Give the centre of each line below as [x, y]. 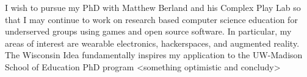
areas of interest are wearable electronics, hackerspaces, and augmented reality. [152, 43]
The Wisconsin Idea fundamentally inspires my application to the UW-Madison [154, 55]
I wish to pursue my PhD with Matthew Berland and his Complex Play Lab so [153, 7]
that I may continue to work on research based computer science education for [151, 19]
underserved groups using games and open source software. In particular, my [148, 31]
